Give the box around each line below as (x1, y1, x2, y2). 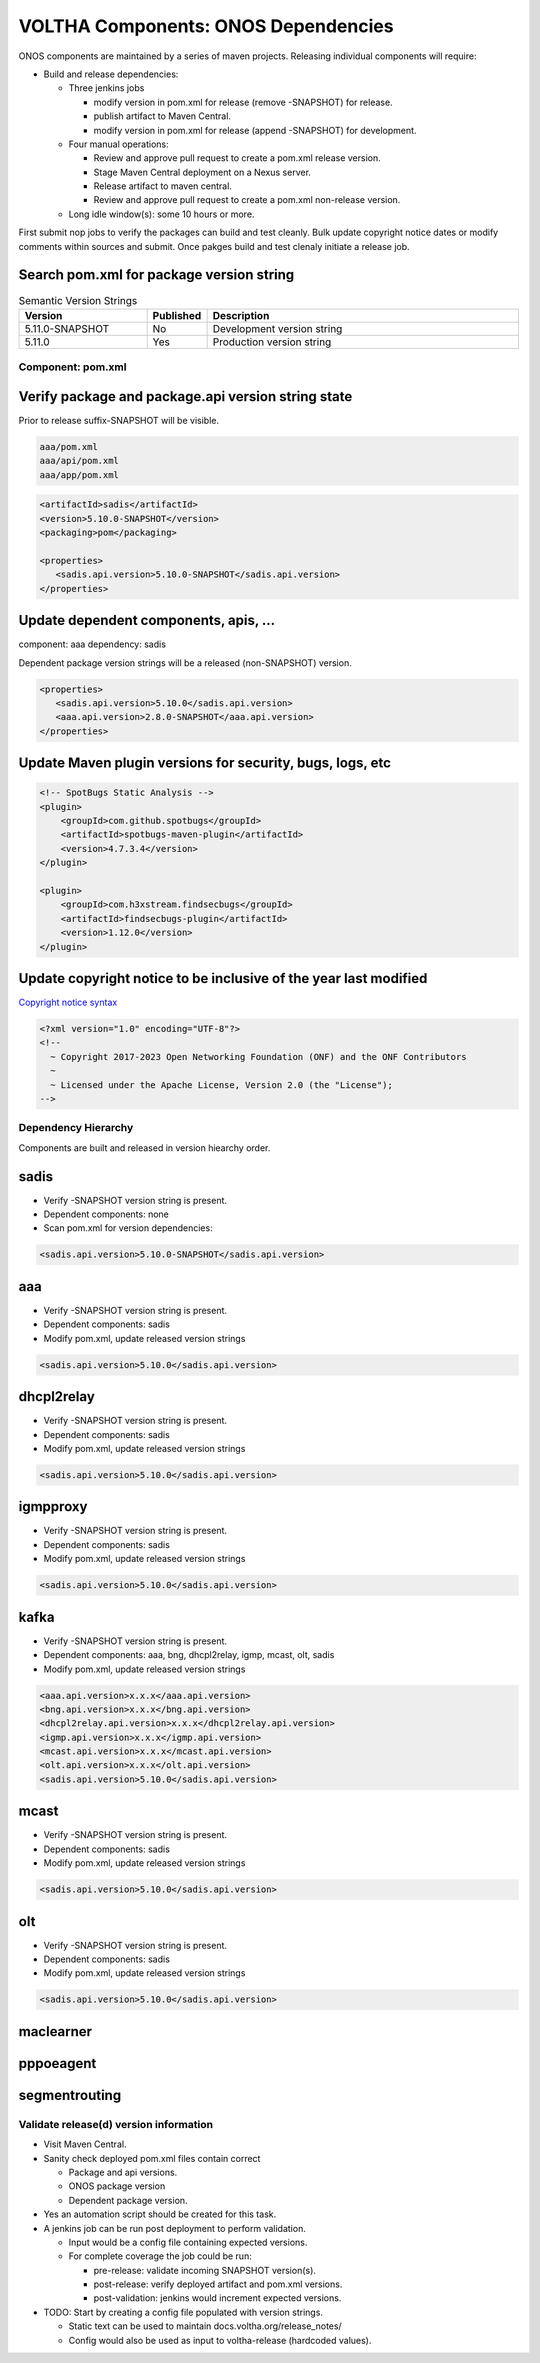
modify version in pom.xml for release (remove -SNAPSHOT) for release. (93, 96, 394, 108)
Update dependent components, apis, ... (18, 612, 276, 629)
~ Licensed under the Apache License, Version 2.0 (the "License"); (50, 1079, 394, 1090)
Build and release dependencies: (43, 68, 179, 80)
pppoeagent (18, 2055, 97, 2072)
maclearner (18, 2023, 93, 2040)
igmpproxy (18, 1498, 88, 1515)
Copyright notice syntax (18, 996, 118, 1009)
